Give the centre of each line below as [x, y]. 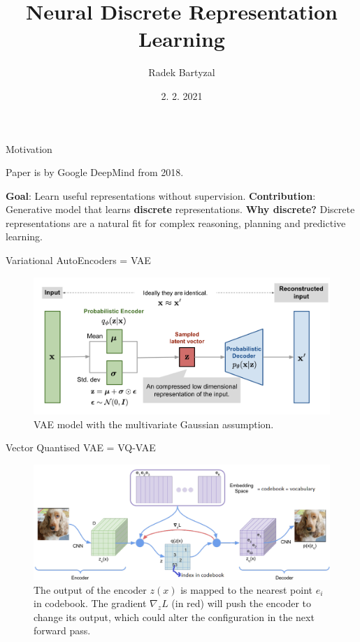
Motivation [29, 148]
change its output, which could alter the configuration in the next [174, 617]
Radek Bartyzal [182, 72]
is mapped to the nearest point [246, 589]
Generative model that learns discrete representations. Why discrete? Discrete [180, 209]
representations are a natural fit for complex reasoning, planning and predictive [176, 222]
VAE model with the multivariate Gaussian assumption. [154, 424]
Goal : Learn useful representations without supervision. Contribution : [161, 195]
